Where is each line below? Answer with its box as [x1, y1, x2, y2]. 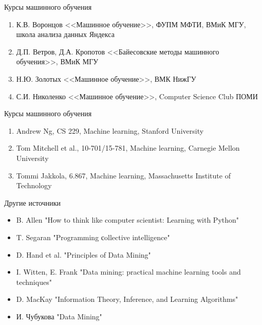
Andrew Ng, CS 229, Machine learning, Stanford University [16, 125, 204, 136]
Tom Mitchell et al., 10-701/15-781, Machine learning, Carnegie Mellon [16, 142, 240, 153]
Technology [16, 180, 52, 191]
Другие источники [4, 197, 61, 208]
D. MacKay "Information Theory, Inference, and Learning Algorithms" [16, 294, 238, 304]
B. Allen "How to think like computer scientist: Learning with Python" [16, 214, 239, 225]
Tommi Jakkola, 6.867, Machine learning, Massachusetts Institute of [16, 170, 231, 180]
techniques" [16, 276, 52, 287]
